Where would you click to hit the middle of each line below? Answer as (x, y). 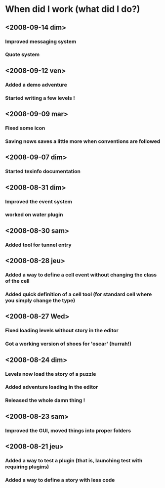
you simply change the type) (40, 300)
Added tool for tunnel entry (38, 245)
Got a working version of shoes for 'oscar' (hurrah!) (68, 344)
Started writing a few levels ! (40, 98)
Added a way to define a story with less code (60, 480)
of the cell (17, 281)
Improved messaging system (41, 42)
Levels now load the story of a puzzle (51, 374)
